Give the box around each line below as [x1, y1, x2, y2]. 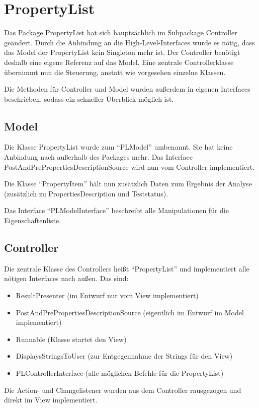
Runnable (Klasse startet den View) [16, 333, 127, 344]
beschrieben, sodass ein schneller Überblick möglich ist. [4, 93, 174, 104]
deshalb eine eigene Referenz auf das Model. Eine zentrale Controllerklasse [4, 56, 234, 67]
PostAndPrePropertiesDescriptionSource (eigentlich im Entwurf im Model [16, 307, 244, 317]
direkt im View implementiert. [4, 394, 98, 405]
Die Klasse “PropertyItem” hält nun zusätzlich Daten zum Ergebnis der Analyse [4, 178, 252, 189]
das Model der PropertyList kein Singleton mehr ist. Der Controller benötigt [4, 47, 240, 57]
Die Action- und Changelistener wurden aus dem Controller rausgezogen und [4, 384, 241, 395]
